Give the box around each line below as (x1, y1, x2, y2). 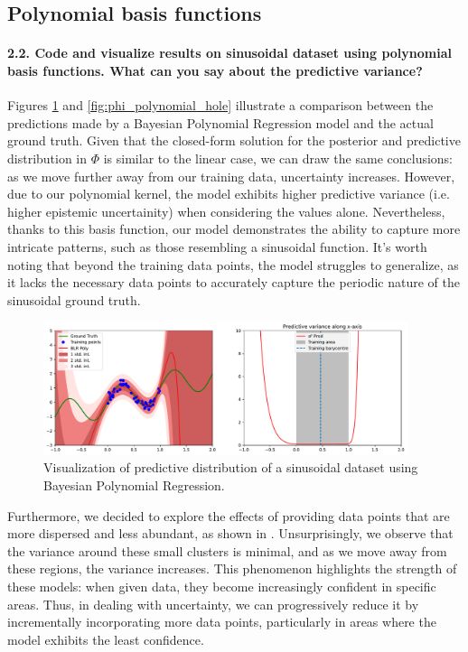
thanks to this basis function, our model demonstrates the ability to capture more (7, 219, 461, 238)
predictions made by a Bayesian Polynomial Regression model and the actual (7, 113, 434, 132)
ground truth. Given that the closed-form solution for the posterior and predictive (7, 131, 461, 150)
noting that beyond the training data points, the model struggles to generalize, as (7, 255, 459, 274)
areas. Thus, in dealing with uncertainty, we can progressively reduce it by (7, 594, 419, 613)
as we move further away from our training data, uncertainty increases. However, (7, 166, 455, 185)
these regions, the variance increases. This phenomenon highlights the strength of (7, 559, 457, 578)
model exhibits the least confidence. (7, 629, 204, 648)
